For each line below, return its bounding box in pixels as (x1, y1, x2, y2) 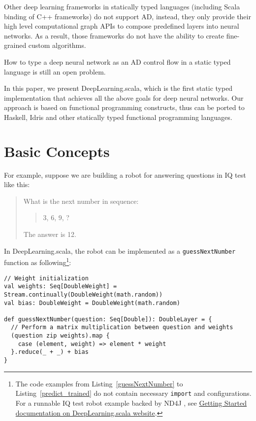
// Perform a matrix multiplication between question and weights (11, 324, 233, 331)
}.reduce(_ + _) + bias (11, 348, 89, 356)
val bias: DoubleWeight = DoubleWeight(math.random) (4, 299, 180, 306)
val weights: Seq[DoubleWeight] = (4, 283, 117, 290)
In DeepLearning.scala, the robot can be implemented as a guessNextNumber (4, 245, 236, 256)
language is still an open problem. (4, 66, 106, 77)
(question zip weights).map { (11, 332, 110, 340)
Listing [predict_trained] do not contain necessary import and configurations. (15, 388, 252, 398)
